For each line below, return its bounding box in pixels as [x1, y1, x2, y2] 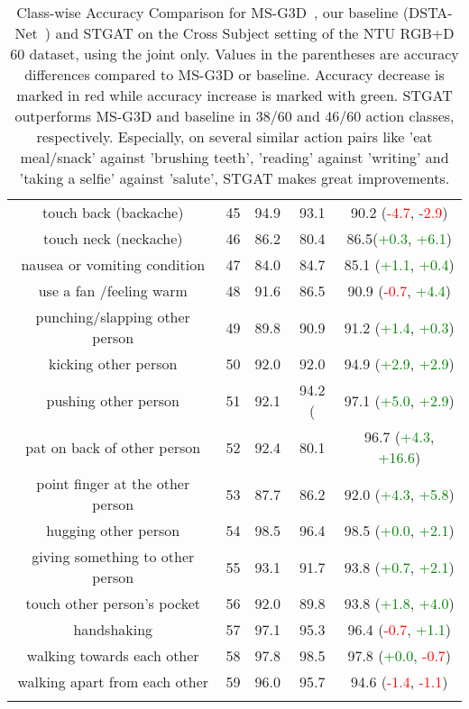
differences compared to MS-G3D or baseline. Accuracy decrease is [24, 64, 445, 85]
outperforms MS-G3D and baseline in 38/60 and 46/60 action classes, [14, 105, 455, 126]
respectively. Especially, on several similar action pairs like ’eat [36, 126, 433, 147]
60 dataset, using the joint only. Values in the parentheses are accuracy [10, 43, 459, 64]
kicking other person [49, 353, 178, 374]
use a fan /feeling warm [38, 280, 188, 301]
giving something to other [32, 546, 195, 567]
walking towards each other [26, 645, 199, 666]
